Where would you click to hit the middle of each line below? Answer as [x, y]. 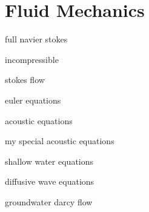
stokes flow [25, 80]
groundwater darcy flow [49, 201]
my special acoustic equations [60, 141]
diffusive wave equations [50, 181]
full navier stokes [36, 39]
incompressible [32, 59]
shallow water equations [49, 161]
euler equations [33, 100]
